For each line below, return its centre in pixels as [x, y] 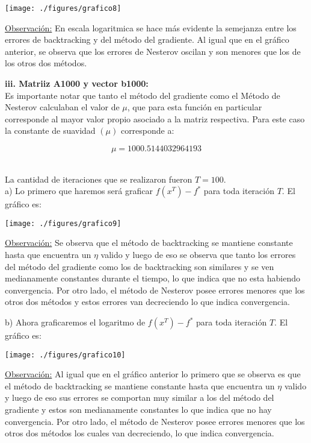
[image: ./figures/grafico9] [63, 223]
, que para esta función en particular [195, 107]
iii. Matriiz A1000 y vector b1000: [77, 83]
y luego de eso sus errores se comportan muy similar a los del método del [140, 397]
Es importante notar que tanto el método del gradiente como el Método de [143, 95]
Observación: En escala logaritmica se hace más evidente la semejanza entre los [151, 27]
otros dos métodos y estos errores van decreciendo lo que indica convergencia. [147, 302]
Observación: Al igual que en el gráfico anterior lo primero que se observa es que [153, 374]
